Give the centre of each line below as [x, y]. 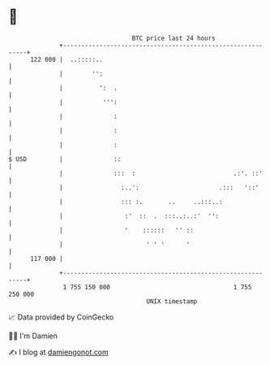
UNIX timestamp [172, 301]
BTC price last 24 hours [174, 38]
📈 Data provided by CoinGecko [61, 317]
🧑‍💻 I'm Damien [33, 336]
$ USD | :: [65, 159]
